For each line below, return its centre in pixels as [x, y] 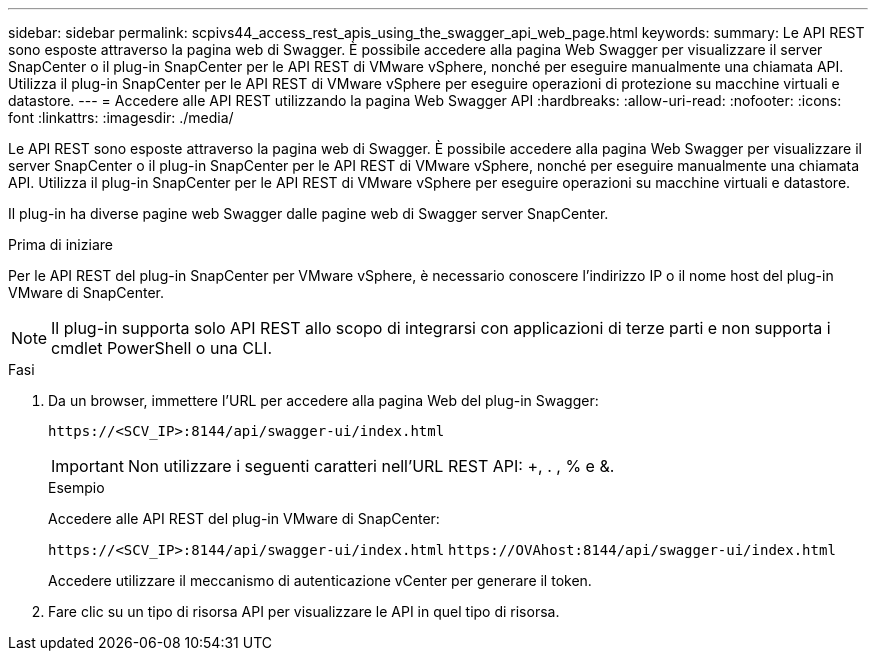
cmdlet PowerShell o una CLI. [161, 348]
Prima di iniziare [60, 244]
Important [87, 466]
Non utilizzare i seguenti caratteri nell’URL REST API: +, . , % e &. [371, 466]
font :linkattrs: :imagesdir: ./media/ [121, 117]
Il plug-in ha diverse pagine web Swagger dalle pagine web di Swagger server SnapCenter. [308, 213]
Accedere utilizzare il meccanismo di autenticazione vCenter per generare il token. [320, 580]
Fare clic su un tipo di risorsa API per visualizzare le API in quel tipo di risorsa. [304, 611]
